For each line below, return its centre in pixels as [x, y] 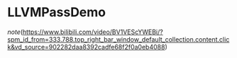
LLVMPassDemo [57, 12]
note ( [15, 32]
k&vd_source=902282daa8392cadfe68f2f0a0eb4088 [86, 47]
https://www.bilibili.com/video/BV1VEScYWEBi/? [93, 32]
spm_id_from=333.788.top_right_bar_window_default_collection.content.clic [118, 39]
